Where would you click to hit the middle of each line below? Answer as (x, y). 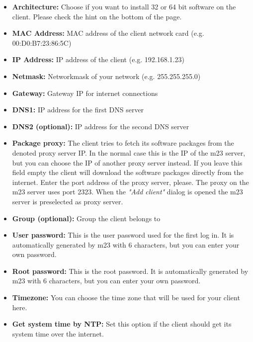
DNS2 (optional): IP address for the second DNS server (101, 126)
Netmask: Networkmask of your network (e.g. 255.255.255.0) (106, 76)
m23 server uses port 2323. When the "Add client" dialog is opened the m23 (127, 192)
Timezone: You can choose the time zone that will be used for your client (126, 298)
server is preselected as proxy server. (68, 201)
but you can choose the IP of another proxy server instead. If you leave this (127, 162)
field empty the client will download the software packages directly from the (128, 172)
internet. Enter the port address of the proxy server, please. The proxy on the (130, 182)
